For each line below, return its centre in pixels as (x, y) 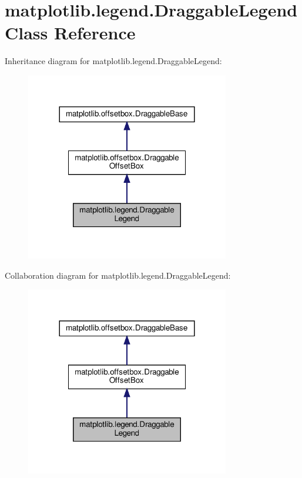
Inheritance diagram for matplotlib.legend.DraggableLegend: (113, 61)
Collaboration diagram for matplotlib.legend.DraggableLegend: (118, 275)
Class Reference (70, 33)
